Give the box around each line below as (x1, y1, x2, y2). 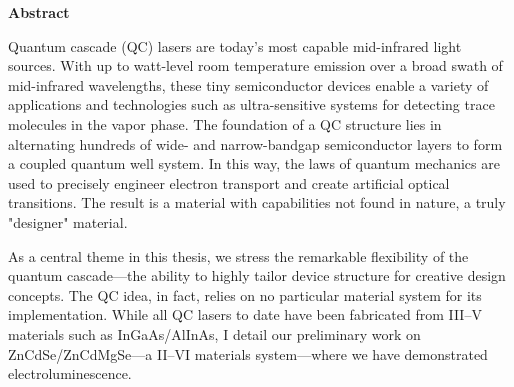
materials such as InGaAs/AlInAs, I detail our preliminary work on (8, 323, 421, 344)
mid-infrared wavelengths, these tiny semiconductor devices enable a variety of (8, 74, 489, 95)
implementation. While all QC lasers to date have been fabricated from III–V (8, 304, 482, 325)
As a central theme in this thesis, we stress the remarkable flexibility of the (8, 245, 469, 266)
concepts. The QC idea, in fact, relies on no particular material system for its (8, 284, 482, 305)
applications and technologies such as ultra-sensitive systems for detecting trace (8, 94, 495, 115)
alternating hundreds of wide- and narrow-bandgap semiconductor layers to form (8, 133, 503, 154)
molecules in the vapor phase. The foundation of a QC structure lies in (8, 113, 442, 134)
